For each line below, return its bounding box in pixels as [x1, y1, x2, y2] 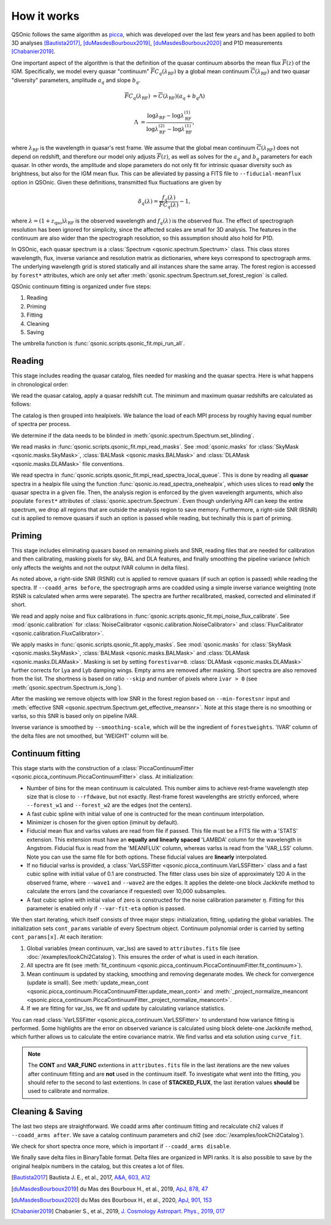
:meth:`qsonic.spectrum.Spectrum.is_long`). [11, 683, 123, 691]
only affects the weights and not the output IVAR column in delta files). [11, 564, 189, 571]
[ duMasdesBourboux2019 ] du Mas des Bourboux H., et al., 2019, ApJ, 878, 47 [11, 1185, 208, 1192]
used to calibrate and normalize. [28, 1087, 110, 1095]
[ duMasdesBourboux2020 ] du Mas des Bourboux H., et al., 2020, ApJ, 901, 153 [11, 1196, 212, 1204]
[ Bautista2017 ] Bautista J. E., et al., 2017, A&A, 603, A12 [11, 1174, 151, 1181]
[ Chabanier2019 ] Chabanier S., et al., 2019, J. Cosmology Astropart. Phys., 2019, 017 [11, 1208, 225, 1215]
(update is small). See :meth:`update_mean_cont [26, 979, 149, 987]
